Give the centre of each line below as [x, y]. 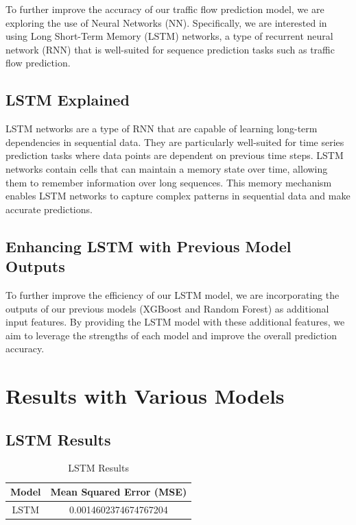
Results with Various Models [145, 396]
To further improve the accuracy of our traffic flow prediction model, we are [165, 9]
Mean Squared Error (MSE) [119, 492]
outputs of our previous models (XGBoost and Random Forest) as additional [167, 308]
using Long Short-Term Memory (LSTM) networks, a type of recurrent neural [169, 36]
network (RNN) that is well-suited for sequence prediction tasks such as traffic [170, 49]
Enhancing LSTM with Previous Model [149, 246]
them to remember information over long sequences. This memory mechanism [169, 182]
